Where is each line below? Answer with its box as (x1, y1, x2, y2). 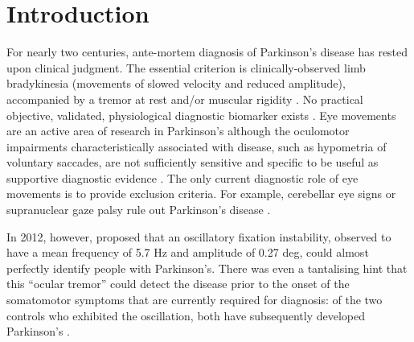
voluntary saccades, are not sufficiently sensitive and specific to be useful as (6, 154, 379, 171)
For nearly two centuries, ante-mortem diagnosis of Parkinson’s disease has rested (6, 43, 408, 60)
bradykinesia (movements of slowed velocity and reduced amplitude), (6, 75, 346, 92)
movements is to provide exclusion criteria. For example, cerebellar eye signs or (6, 185, 396, 202)
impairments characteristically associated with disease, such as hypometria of (6, 138, 387, 155)
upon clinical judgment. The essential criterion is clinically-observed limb (6, 59, 366, 76)
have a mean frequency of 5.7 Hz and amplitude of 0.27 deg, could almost (6, 244, 369, 261)
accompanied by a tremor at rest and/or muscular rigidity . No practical (6, 90, 363, 107)
